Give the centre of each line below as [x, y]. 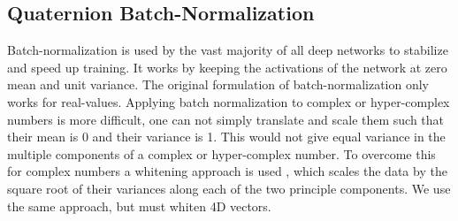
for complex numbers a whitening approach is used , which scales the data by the [227, 171]
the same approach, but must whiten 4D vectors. [139, 206]
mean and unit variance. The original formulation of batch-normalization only [218, 84]
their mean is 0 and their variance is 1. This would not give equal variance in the [226, 137]
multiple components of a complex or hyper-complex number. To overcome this [221, 153]
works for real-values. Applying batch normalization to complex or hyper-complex [229, 101]
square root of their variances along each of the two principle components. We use [229, 188]
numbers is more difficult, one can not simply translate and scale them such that [226, 119]
